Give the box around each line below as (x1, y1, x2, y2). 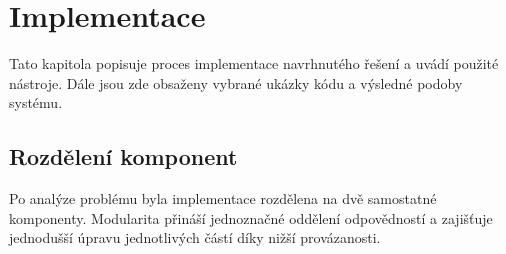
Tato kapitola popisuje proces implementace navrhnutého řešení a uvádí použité (9, 53, 499, 74)
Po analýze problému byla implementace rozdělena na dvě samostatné (9, 188, 437, 209)
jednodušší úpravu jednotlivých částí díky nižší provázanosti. (9, 227, 381, 248)
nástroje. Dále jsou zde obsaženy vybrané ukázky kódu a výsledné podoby (9, 72, 463, 93)
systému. (9, 92, 63, 113)
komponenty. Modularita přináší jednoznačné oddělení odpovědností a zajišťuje (9, 207, 493, 228)
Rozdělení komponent (9, 141, 238, 172)
